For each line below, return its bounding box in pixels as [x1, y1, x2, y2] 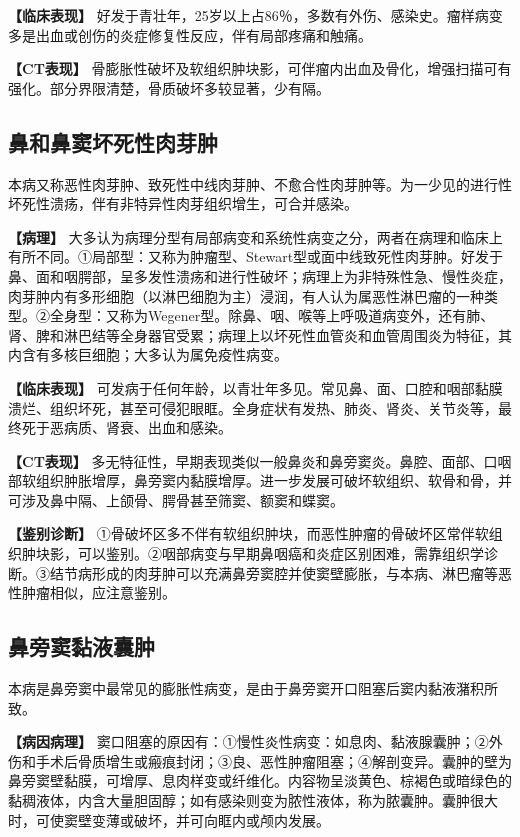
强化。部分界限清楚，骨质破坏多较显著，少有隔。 [8, 77, 330, 98]
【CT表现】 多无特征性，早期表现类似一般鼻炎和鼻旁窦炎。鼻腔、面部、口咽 [8, 450, 512, 471]
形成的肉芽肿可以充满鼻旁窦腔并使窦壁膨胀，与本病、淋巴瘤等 [91, 562, 498, 583]
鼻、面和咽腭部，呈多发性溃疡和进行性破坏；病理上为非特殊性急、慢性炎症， [8, 265, 512, 286]
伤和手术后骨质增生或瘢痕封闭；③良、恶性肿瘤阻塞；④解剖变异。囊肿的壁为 [8, 750, 512, 771]
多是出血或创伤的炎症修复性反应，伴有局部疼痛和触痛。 [8, 24, 372, 45]
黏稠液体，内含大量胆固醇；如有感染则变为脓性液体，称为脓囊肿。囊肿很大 [8, 790, 498, 811]
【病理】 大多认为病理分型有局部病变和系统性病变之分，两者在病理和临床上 [8, 226, 503, 247]
